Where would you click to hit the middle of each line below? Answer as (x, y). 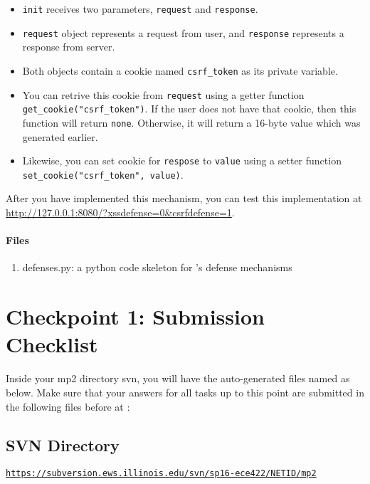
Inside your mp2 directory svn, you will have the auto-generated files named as (178, 378)
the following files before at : (68, 406)
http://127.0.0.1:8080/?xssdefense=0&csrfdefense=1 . (120, 212)
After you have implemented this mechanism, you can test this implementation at (184, 198)
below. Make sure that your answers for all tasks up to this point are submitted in (185, 392)
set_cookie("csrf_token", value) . (103, 174)
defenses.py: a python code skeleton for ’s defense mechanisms (157, 267)
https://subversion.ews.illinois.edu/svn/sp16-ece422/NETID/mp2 (161, 474)
